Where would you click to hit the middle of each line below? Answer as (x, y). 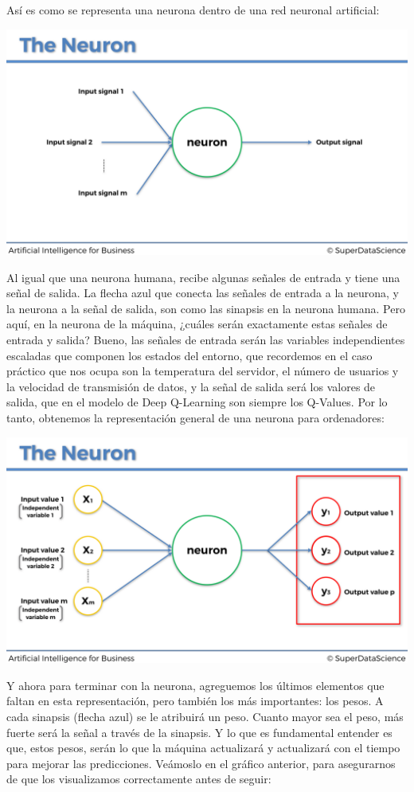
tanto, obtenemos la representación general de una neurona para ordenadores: (195, 418)
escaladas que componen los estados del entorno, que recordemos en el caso (189, 355)
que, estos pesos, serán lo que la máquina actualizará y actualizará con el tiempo (203, 748)
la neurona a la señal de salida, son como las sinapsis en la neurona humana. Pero (206, 308)
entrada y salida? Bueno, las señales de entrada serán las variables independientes (206, 340)
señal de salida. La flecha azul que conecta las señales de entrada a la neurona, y (203, 293)
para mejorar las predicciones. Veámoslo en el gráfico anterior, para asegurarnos (201, 763)
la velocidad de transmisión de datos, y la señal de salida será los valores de (191, 386)
